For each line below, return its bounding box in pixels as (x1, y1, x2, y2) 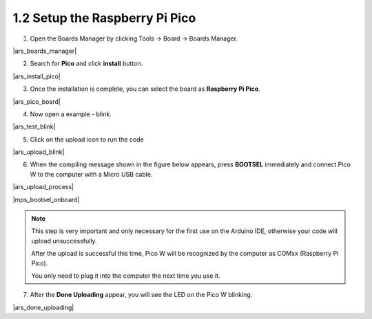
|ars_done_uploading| (12, 303, 74, 311)
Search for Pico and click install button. (30, 59, 143, 68)
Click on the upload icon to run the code (30, 135, 144, 144)
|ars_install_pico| (12, 72, 61, 80)
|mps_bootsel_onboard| (12, 195, 80, 203)
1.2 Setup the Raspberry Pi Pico (12, 10, 196, 25)
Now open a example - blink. (30, 110, 112, 118)
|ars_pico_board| (12, 97, 61, 106)
